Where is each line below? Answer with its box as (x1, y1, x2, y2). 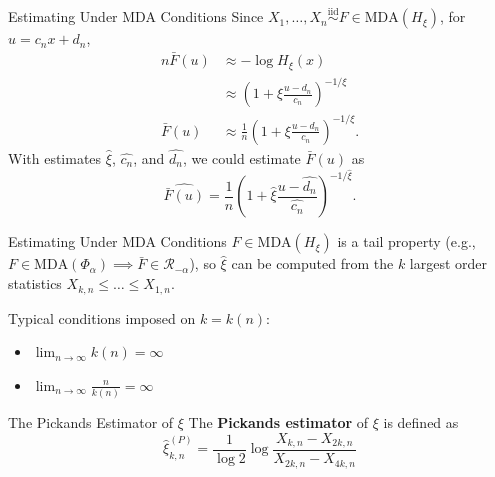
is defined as (383, 412, 459, 432)
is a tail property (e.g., (337, 231, 476, 252)
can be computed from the (231, 253, 394, 274)
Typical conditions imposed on (8, 307, 196, 328)
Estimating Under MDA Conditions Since (8, 6, 264, 27)
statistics (8, 273, 62, 294)
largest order (409, 253, 488, 274)
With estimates (8, 147, 102, 168)
